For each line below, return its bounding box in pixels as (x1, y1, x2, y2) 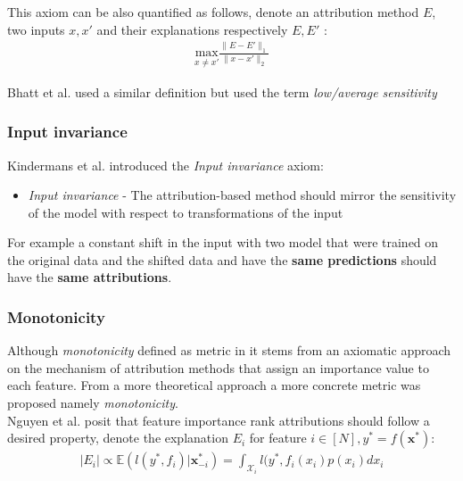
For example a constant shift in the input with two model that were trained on (7, 233, 439, 252)
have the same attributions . (7, 268, 172, 286)
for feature (249, 428, 307, 447)
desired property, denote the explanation (7, 428, 228, 447)
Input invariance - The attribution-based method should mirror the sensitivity (28, 186, 457, 204)
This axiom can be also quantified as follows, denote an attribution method (7, 3, 419, 21)
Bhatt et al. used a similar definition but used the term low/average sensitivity (7, 82, 437, 101)
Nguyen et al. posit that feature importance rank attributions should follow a (7, 411, 430, 429)
